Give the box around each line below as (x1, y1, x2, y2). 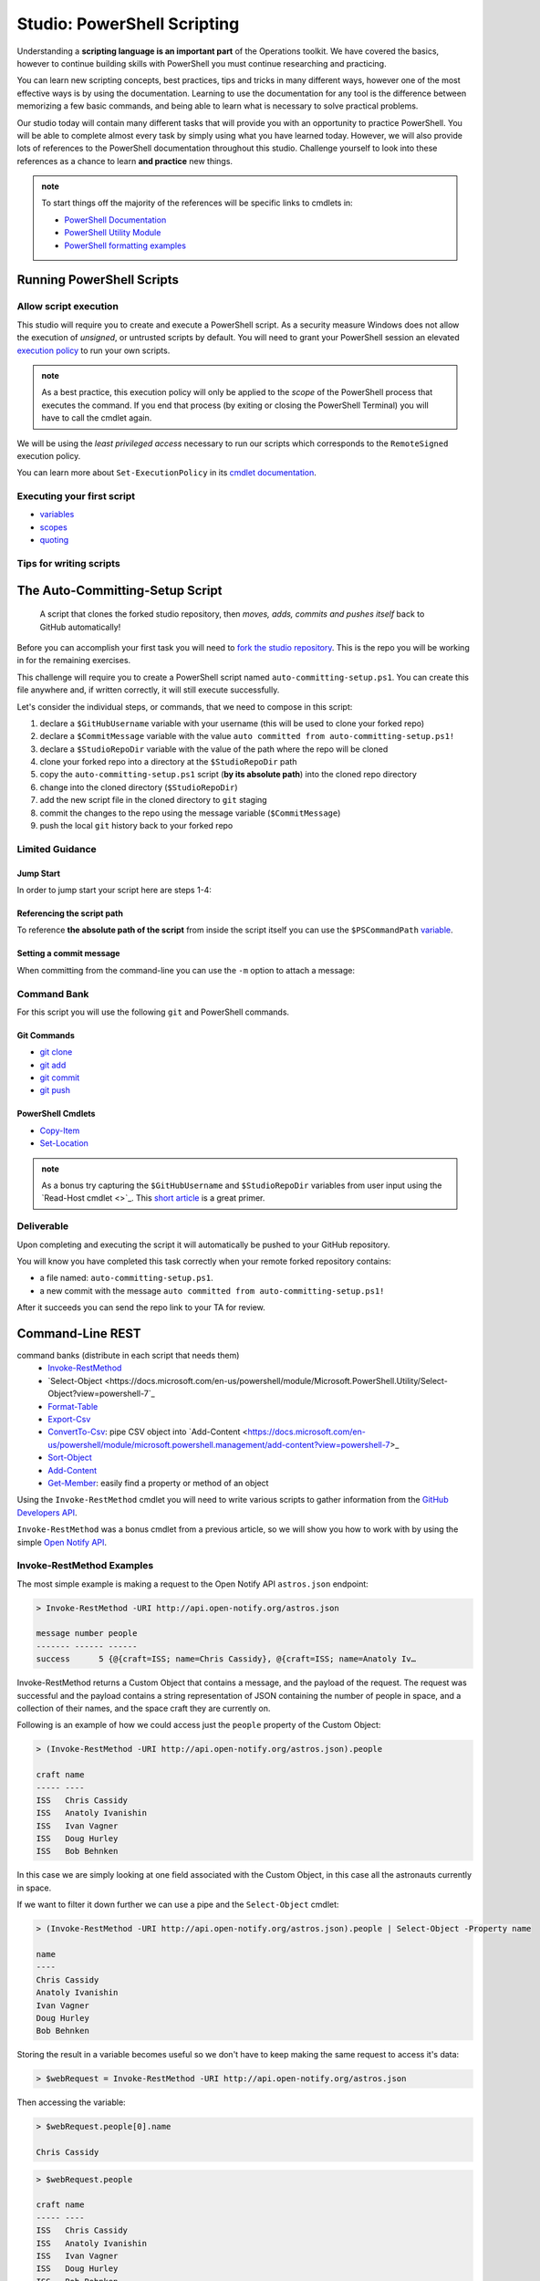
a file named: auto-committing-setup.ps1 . (39, 1273, 213, 1284)
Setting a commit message (16, 948, 120, 959)
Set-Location (39, 1138, 88, 1149)
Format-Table (47, 1401, 99, 1411)
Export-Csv (47, 1414, 91, 1424)
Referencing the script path (16, 908, 123, 919)
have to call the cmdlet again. (41, 412, 152, 423)
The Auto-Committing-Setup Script (16, 582, 223, 598)
